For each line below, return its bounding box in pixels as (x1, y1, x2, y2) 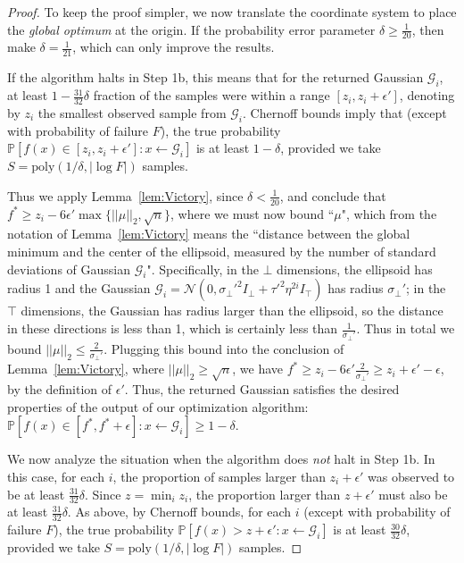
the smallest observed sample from (37, 103, 227, 122)
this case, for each (7, 467, 105, 486)
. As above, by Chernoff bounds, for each (67, 502, 292, 521)
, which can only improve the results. (72, 38, 275, 56)
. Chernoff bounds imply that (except (242, 103, 447, 122)
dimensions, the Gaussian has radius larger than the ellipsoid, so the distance (21, 301, 443, 320)
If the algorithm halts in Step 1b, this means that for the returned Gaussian (7, 68, 424, 87)
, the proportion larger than (188, 484, 341, 503)
